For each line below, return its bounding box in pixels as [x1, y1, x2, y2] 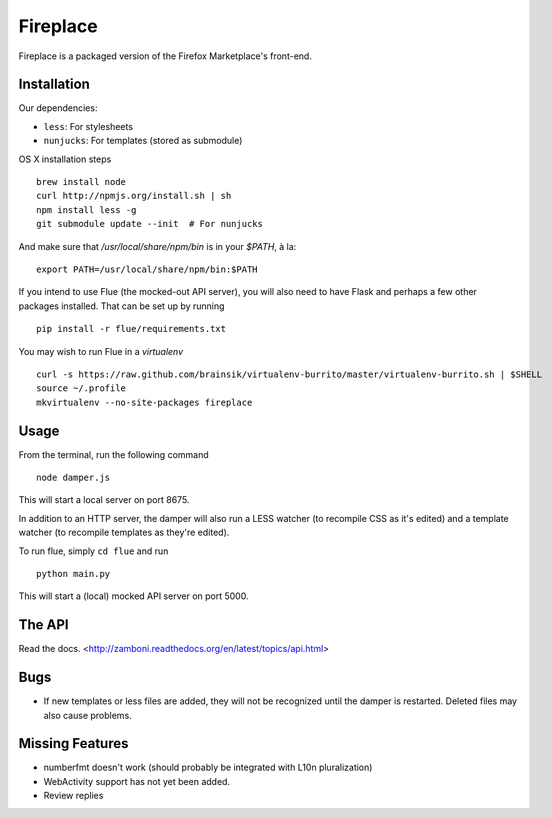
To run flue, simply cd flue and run [18, 545, 169, 557]
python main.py [36, 568, 111, 579]
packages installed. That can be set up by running [18, 300, 225, 312]
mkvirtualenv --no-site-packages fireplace [36, 396, 253, 408]
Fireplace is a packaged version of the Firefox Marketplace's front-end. [18, 50, 312, 62]
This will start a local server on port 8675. [18, 494, 190, 506]
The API [18, 616, 69, 634]
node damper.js [36, 472, 111, 483]
